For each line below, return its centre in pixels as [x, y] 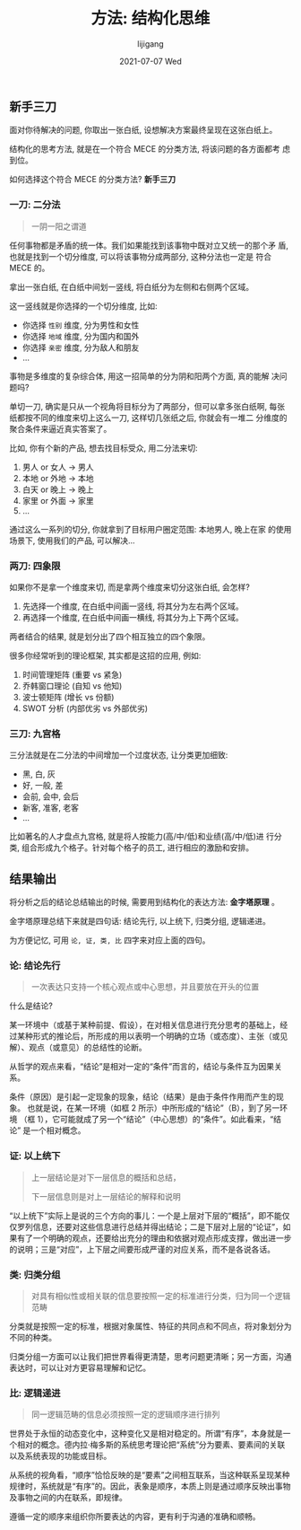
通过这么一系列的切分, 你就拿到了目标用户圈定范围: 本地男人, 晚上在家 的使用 [150, 529]
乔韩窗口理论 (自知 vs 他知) [72, 686]
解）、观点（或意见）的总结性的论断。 [78, 1048]
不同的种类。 [33, 1337]
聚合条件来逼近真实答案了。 [60, 428]
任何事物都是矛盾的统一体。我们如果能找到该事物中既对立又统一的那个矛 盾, [149, 245]
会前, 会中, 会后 [50, 796]
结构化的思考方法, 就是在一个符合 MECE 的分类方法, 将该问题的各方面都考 [145, 149]
